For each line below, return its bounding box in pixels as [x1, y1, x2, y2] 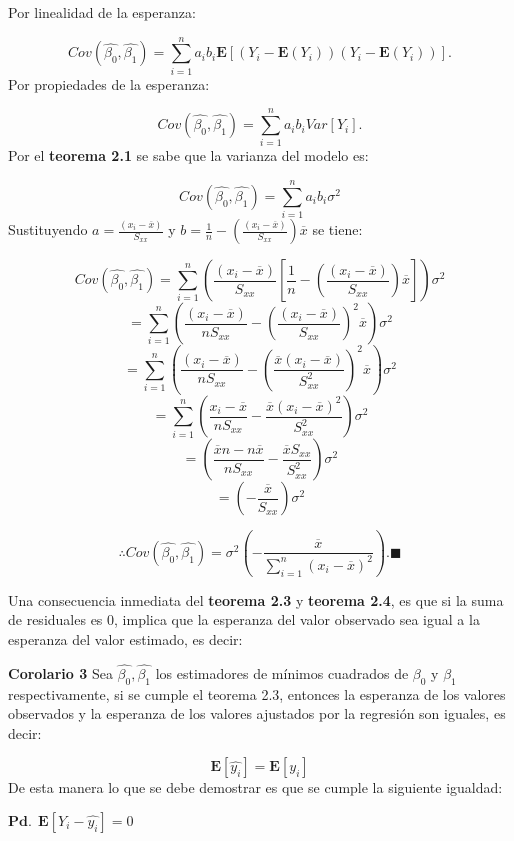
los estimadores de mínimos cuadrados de [155, 662, 409, 683]
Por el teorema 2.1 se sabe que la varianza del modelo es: [8, 145, 369, 166]
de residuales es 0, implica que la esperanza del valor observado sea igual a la [8, 609, 480, 630]
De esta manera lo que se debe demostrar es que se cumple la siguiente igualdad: [8, 777, 503, 798]
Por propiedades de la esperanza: [8, 73, 210, 94]
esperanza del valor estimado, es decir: [8, 628, 243, 649]
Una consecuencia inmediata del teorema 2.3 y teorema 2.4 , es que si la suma [8, 589, 504, 610]
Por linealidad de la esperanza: [8, 2, 196, 22]
